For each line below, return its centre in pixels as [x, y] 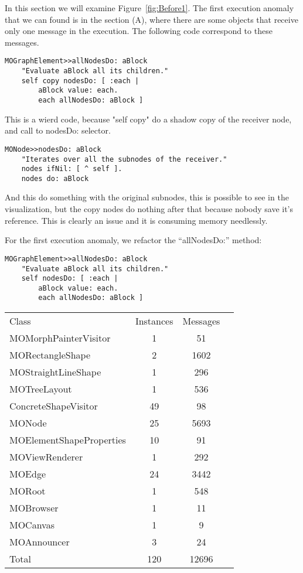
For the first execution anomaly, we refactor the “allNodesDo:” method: [133, 240]
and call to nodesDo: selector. [58, 130]
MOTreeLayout [41, 389]
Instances [154, 321]
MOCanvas [32, 525]
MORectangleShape [50, 355]
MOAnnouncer [40, 542]
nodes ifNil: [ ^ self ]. [72, 169]
